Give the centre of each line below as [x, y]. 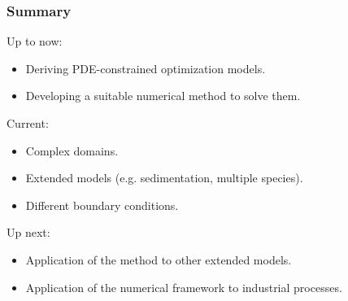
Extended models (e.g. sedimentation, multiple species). [164, 178]
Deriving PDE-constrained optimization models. [146, 68]
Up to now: [35, 41]
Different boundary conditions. [102, 205]
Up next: [28, 232]
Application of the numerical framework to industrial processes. [184, 287]
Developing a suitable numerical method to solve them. [163, 96]
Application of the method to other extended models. [159, 259]
